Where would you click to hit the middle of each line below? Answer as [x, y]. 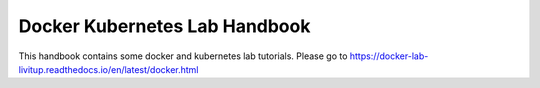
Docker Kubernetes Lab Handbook [164, 26]
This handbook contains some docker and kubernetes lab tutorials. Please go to [183, 56]
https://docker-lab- [389, 56]
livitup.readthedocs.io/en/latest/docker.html [108, 69]
